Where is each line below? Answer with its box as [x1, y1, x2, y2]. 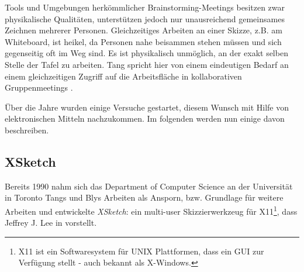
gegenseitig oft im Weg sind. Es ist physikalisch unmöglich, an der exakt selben [5, 47, 288, 59]
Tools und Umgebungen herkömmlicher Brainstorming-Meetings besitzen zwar [5, 1, 285, 13]
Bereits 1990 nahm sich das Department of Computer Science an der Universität [5, 180, 293, 192]
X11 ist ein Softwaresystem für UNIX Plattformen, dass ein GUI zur [18, 245, 264, 257]
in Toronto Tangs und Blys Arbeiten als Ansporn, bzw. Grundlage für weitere [5, 191, 284, 204]
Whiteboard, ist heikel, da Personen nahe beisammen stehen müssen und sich [5, 35, 282, 47]
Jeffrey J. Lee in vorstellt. [5, 216, 97, 229]
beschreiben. [5, 123, 49, 136]
